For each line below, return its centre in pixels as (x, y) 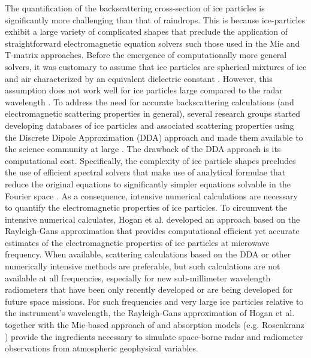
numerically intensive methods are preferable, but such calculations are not (143, 266)
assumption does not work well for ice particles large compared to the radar (144, 90)
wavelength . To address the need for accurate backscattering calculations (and (150, 101)
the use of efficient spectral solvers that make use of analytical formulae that (145, 172)
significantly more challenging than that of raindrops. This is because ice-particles (155, 19)
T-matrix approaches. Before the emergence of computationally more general (146, 55)
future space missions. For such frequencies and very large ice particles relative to (154, 301)
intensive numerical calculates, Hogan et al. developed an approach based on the (153, 219)
